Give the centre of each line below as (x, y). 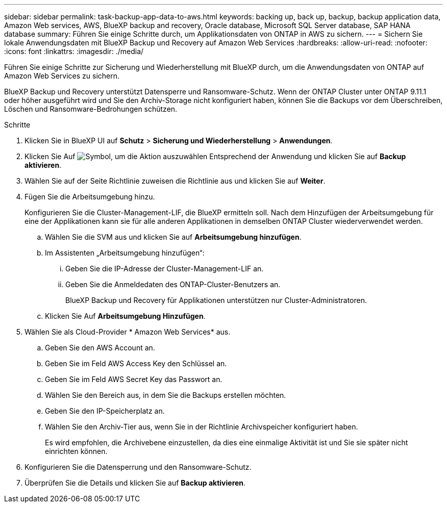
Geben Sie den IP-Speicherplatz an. (105, 411)
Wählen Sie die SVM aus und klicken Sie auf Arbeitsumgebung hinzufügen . (173, 237)
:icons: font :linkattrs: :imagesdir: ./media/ (74, 51)
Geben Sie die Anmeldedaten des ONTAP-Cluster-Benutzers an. (173, 284)
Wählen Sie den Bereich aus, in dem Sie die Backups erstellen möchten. (166, 395)
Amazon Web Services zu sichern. (62, 76)
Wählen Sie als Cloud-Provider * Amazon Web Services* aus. (128, 332)
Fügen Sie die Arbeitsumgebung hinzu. (90, 197)
